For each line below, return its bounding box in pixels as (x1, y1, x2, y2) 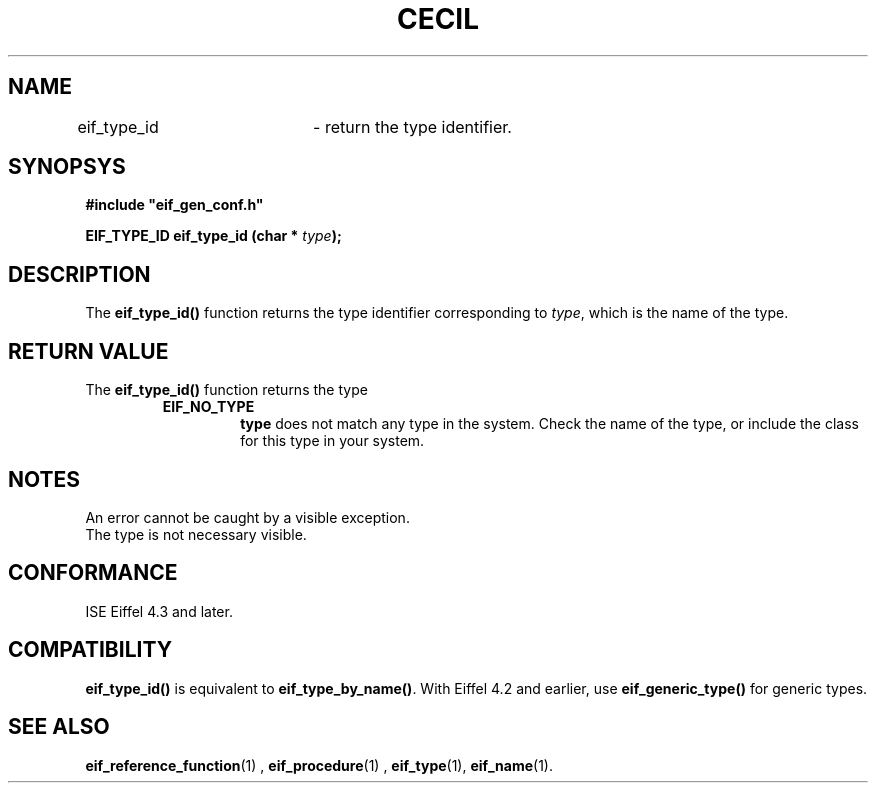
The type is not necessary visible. (85, 525, 307, 543)
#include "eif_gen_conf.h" (85, 196, 264, 214)
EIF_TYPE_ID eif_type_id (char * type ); (85, 227, 342, 245)
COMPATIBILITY (8, 637, 172, 663)
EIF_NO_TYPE (162, 398, 255, 416)
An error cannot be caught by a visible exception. (85, 508, 410, 526)
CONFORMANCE (8, 560, 178, 586)
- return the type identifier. (313, 116, 512, 137)
